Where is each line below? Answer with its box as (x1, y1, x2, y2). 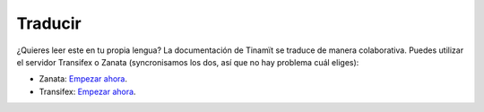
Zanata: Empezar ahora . (39, 73, 128, 84)
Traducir (16, 13, 82, 33)
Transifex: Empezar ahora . (39, 86, 136, 97)
